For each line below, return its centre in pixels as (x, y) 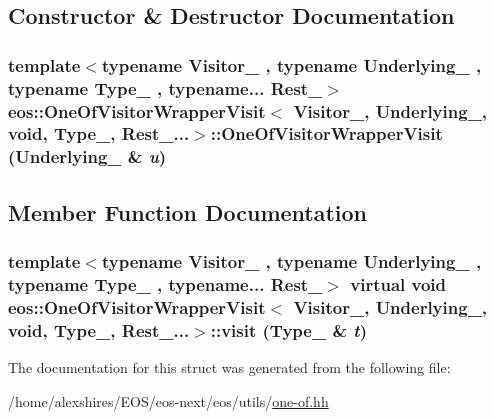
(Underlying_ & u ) (87, 156)
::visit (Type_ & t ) (288, 329)
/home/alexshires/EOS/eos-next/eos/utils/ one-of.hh (168, 400)
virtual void (398, 283)
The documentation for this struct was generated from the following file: (229, 367)
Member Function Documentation (188, 211)
